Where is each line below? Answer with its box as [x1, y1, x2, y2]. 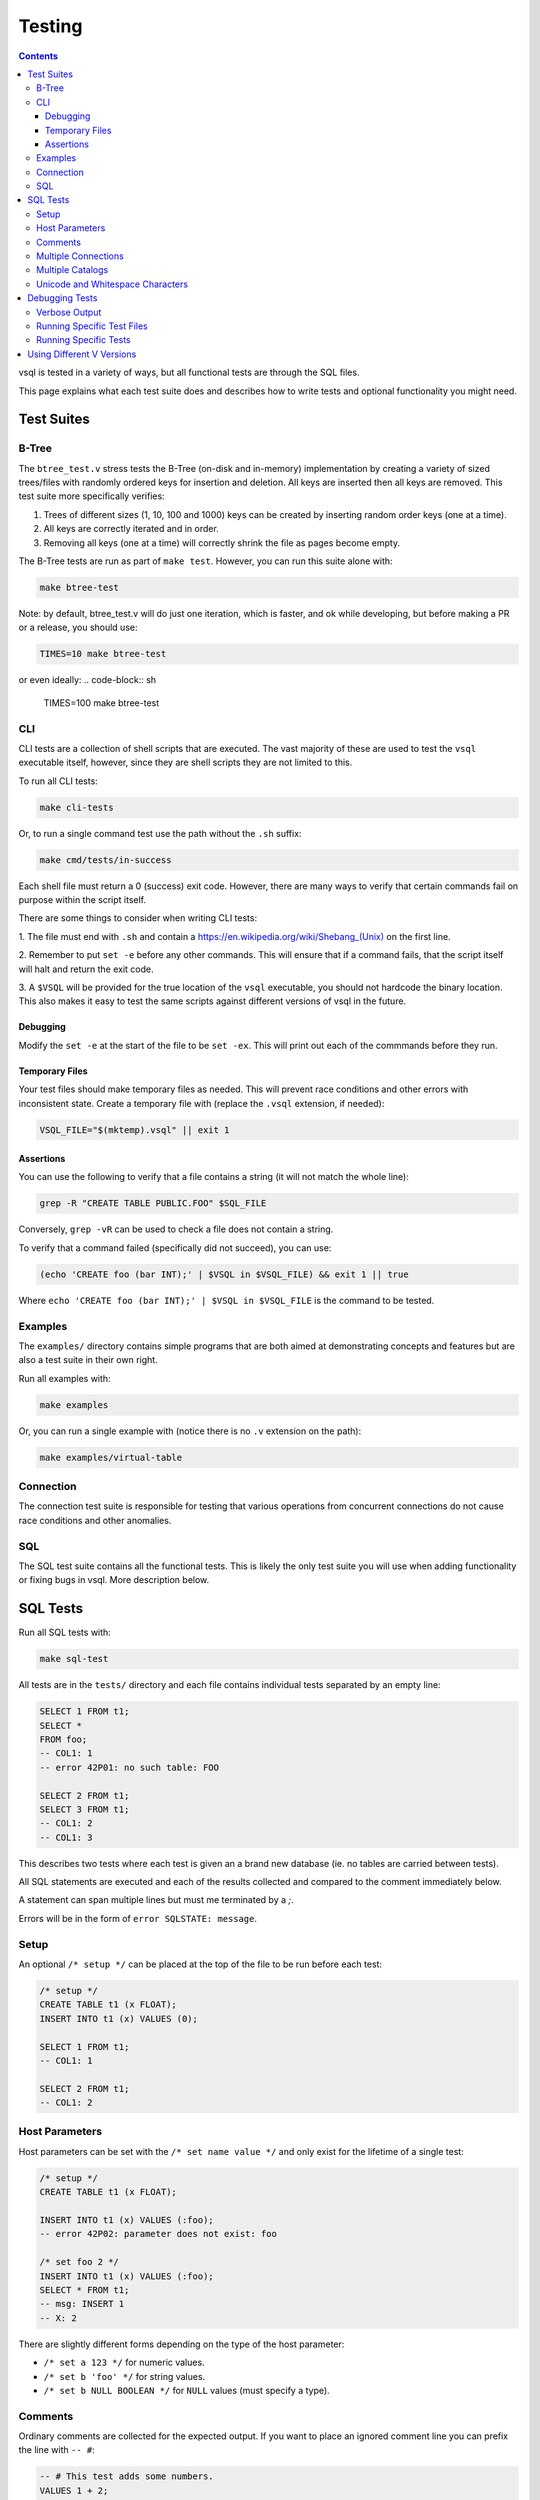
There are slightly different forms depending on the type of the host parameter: [18, 2338, 345, 2350]
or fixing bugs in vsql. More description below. [18, 1574, 210, 1586]
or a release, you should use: [18, 621, 138, 634]
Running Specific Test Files [36, 320, 149, 332]
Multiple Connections [36, 250, 124, 262]
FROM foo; [39, 1733, 88, 1745]
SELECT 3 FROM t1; [39, 1803, 130, 1815]
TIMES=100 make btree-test [43, 696, 160, 709]
